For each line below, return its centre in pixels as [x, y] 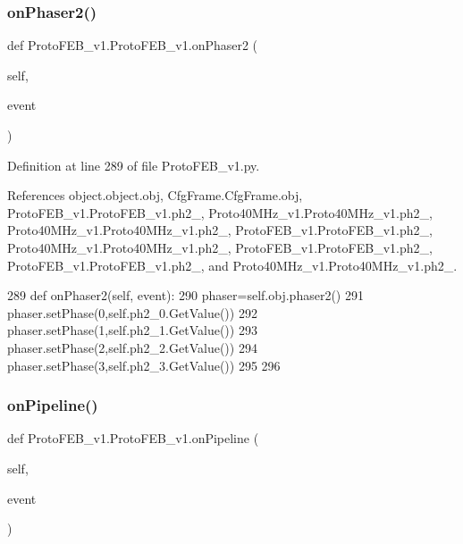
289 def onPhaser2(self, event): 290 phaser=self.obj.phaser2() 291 [185, 295]
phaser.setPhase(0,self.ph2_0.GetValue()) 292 [132, 312]
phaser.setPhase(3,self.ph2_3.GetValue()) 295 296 [144, 365]
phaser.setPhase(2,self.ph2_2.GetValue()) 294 [132, 347]
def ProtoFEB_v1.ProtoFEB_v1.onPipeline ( [133, 438]
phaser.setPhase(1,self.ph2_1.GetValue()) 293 [132, 330]
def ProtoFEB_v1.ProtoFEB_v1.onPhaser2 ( [133, 45]
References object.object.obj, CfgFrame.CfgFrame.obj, [155, 195]
